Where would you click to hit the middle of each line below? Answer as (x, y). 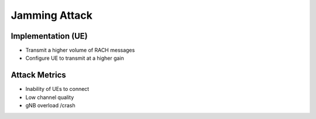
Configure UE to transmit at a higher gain (75, 58)
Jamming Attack (52, 15)
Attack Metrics (39, 75)
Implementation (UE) (49, 36)
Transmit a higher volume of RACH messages (80, 50)
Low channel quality (50, 97)
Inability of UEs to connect (57, 89)
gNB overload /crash (50, 106)
